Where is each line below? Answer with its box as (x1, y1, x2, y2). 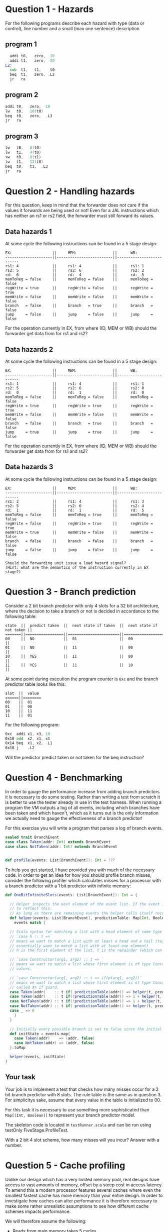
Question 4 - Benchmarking (5, 772, 123, 783)
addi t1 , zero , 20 (9, 58, 55, 63)
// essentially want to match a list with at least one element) (9, 943, 149, 948)
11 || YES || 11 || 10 (5, 662, 133, 668)
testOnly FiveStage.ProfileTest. (5, 1127, 69, 1133)
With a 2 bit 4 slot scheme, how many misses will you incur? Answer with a (5, 1137, 159, 1143)
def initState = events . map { (9, 1031, 70, 1036)
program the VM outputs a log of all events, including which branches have (5, 805, 160, 811)
